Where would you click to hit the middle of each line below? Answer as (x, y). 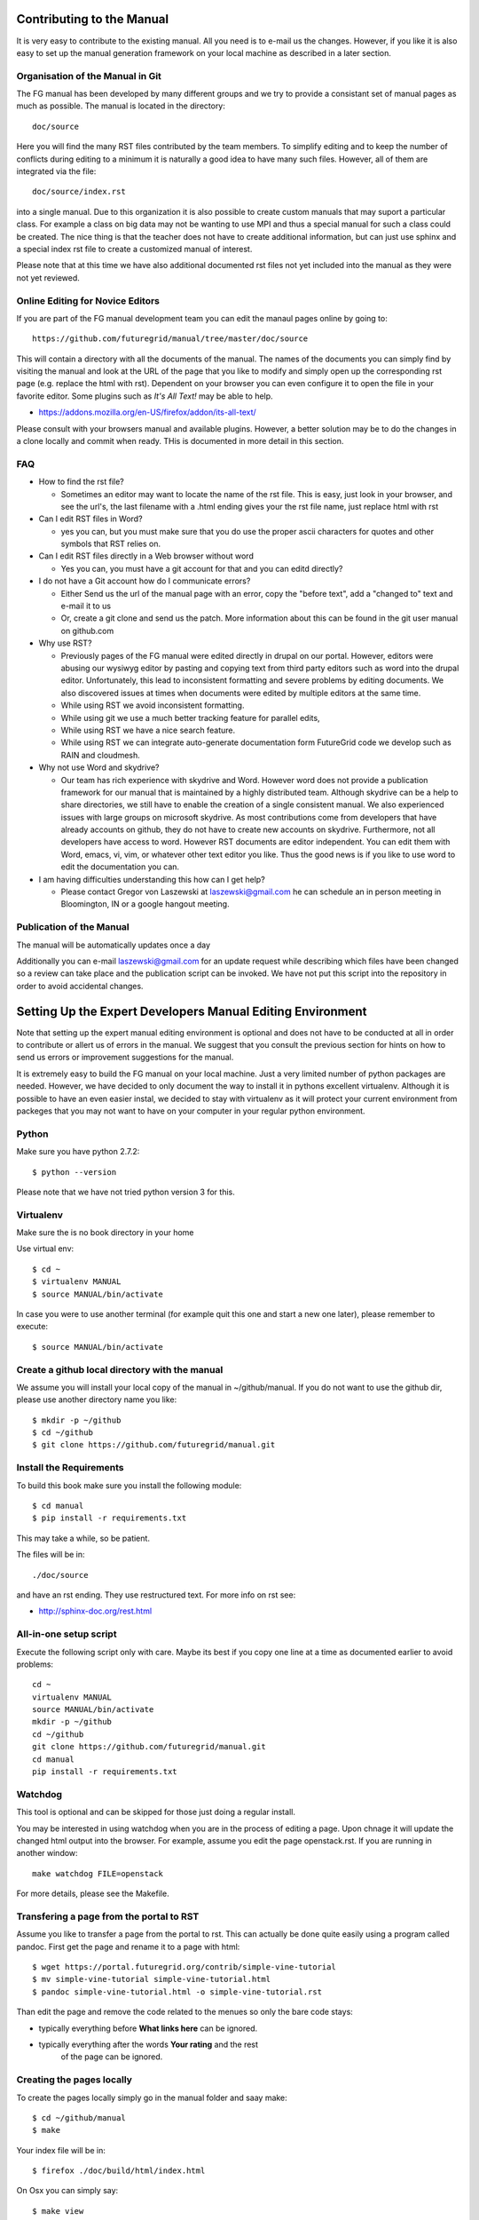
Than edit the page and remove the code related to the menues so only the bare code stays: (185, 2012)
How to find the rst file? (81, 482)
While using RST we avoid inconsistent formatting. (153, 705)
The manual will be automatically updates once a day (114, 945)
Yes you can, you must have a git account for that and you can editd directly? (202, 568)
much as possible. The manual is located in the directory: (121, 106)
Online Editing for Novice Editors (88, 300)
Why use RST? (65, 643)
